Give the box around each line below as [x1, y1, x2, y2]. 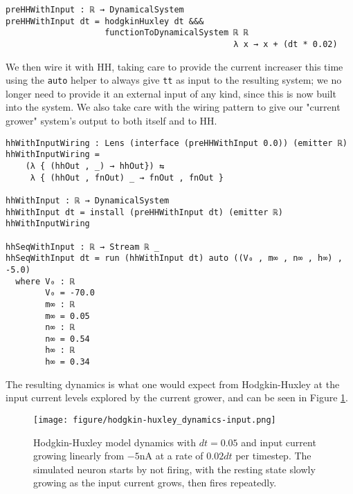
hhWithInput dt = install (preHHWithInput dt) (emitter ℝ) [6, 207, 283, 217]
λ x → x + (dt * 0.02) [233, 39, 338, 49]
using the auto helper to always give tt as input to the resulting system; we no [6, 73, 342, 87]
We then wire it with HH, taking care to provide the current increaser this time [6, 59, 343, 73]
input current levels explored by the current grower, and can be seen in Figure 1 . [6, 390, 348, 405]
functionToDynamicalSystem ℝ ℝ [105, 28, 248, 38]
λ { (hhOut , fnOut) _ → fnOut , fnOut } [30, 172, 224, 183]
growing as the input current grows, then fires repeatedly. [33, 475, 277, 490]
